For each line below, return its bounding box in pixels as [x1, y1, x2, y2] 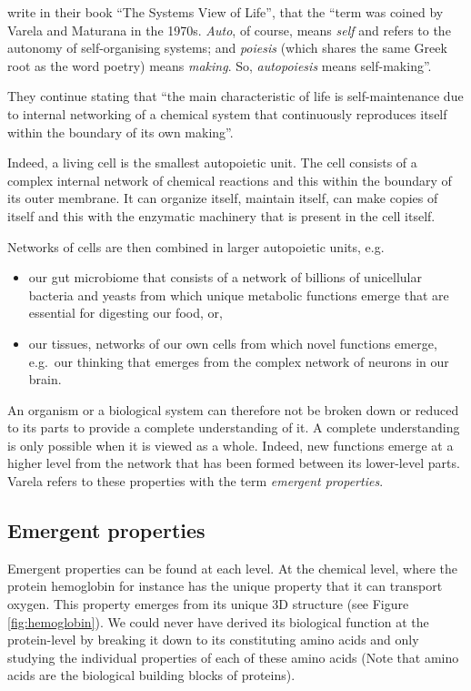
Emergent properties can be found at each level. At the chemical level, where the [7, 558, 458, 577]
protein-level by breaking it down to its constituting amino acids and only [7, 630, 419, 649]
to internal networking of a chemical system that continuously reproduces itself [7, 104, 447, 123]
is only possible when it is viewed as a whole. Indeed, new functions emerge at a [7, 435, 454, 454]
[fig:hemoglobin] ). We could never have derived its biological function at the [7, 612, 429, 631]
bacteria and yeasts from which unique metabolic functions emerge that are [28, 285, 449, 304]
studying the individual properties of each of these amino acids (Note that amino [7, 647, 459, 666]
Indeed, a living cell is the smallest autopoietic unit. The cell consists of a [7, 153, 417, 172]
